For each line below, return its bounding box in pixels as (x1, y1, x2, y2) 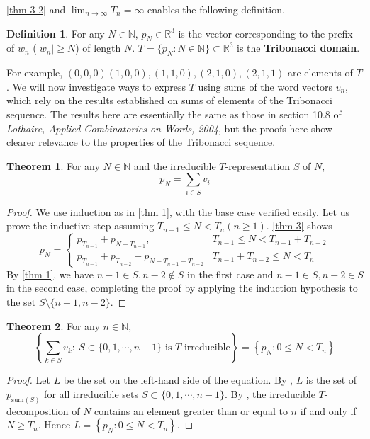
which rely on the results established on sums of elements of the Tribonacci (6, 93, 332, 108)
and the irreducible (133, 158, 216, 173)
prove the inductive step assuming (6, 218, 155, 233)
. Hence (38, 417, 71, 432)
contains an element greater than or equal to (94, 403, 288, 418)
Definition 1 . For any (6, 25, 105, 40)
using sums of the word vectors (198, 79, 332, 93)
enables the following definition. (147, 2, 285, 16)
